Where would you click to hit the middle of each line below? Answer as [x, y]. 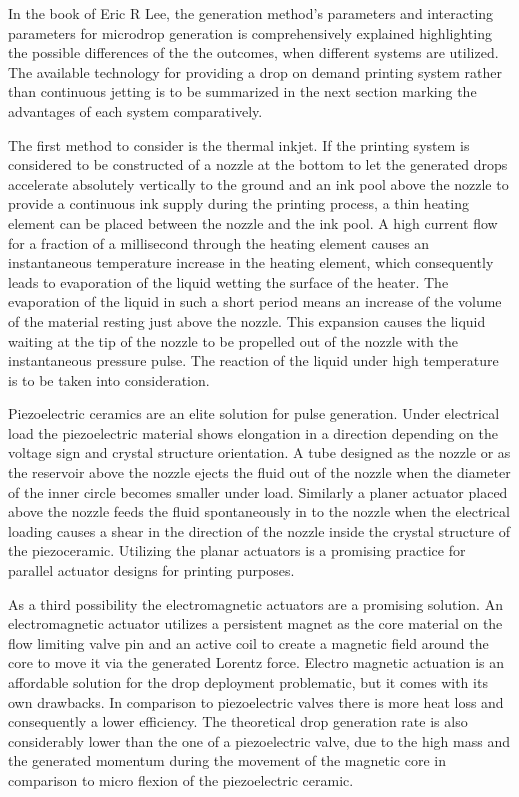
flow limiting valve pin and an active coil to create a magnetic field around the [248, 642]
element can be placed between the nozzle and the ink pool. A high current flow [253, 222]
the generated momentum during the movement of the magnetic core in [227, 760]
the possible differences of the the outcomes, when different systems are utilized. [253, 52]
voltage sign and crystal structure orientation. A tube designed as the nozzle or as [259, 452]
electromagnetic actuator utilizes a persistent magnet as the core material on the [255, 623]
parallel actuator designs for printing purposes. [151, 570]
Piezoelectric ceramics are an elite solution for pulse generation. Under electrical [254, 413]
